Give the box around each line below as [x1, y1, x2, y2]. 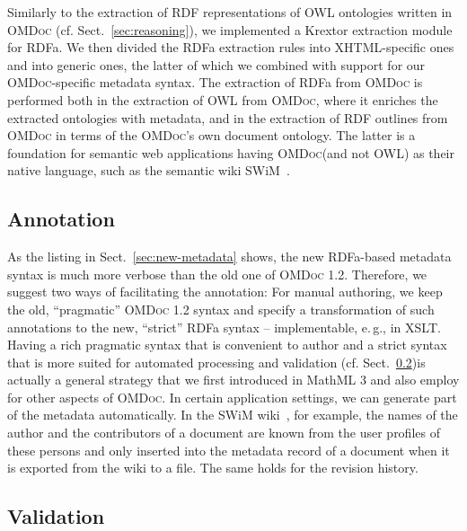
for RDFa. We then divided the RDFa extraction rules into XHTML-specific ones [7, 38, 454, 57]
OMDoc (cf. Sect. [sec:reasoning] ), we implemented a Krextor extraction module [7, 20, 453, 39]
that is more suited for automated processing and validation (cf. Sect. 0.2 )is [7, 352, 426, 371]
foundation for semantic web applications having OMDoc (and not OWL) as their [7, 143, 454, 162]
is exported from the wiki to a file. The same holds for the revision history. [7, 458, 419, 477]
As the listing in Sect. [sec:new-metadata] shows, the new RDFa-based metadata [7, 247, 452, 266]
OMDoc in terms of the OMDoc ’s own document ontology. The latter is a [7, 126, 416, 145]
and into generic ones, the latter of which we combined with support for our [7, 55, 426, 74]
